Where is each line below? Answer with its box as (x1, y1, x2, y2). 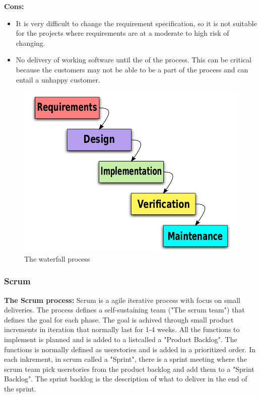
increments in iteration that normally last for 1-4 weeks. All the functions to (4, 324, 240, 335)
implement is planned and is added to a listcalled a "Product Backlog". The (4, 334, 237, 344)
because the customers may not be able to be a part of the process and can (16, 64, 248, 74)
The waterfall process (24, 253, 90, 264)
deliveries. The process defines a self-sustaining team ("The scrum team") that (4, 304, 245, 315)
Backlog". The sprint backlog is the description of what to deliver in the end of (4, 373, 247, 384)
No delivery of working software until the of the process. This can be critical (16, 54, 251, 65)
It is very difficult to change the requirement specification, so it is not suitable (16, 18, 257, 28)
